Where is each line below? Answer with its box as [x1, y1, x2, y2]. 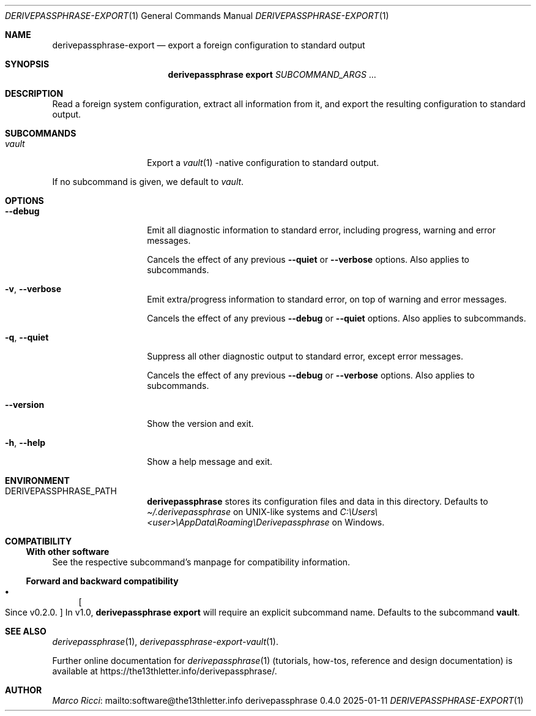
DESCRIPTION [5, 88, 64, 99]
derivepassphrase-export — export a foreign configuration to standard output [52, 40, 365, 50]
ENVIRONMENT [5, 475, 70, 486]
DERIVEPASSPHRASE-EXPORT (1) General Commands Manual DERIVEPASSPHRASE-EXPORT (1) [5, 10, 389, 21]
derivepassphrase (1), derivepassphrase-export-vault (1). [52, 636, 278, 647]
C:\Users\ [340, 507, 378, 517]
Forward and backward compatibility [26, 576, 179, 586]
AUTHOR [5, 685, 42, 695]
